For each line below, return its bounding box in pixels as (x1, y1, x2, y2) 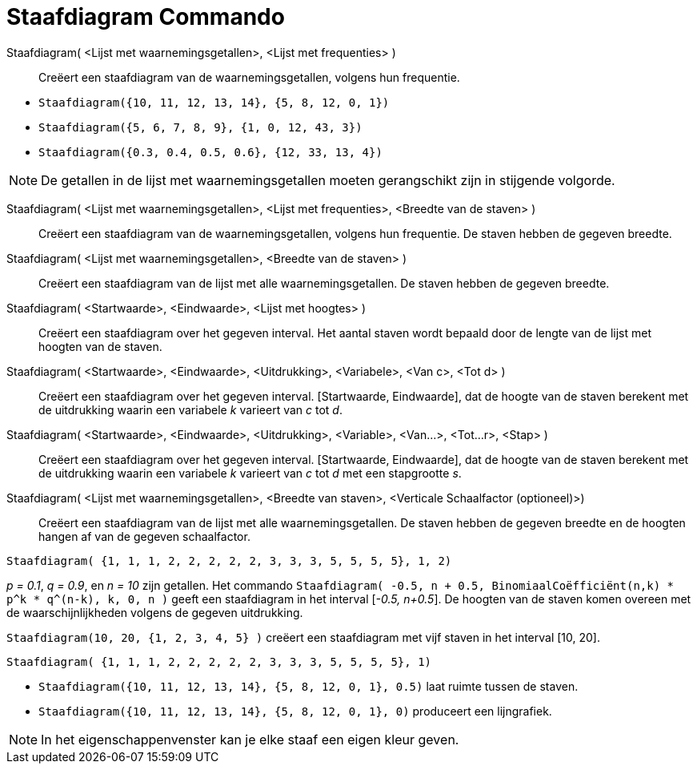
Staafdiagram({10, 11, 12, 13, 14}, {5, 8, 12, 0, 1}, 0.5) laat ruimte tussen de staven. (38, 679, 579, 693)
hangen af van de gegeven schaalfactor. (38, 529, 250, 543)
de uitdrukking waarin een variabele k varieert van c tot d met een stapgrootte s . (38, 466, 462, 480)
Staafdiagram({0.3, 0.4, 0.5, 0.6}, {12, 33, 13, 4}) (38, 145, 383, 159)
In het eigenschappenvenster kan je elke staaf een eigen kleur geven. (41, 731, 459, 748)
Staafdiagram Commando (6, 3, 285, 30)
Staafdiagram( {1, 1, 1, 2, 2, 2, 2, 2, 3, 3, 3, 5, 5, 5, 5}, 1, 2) (6, 554, 452, 567)
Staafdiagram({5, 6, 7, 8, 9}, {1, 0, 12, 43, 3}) (38, 120, 363, 134)
